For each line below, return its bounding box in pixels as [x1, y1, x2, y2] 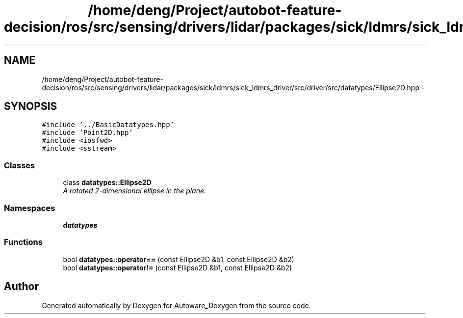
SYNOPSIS [4, 100, 57, 113]
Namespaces [4, 203, 55, 213]
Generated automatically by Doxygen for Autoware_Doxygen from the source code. [42, 301, 311, 310]
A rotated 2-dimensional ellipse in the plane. [63, 186, 206, 195]
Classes [4, 160, 35, 170]
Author [4, 280, 39, 293]
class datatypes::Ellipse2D [63, 178, 152, 187]
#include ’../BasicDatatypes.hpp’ [42, 121, 175, 129]
